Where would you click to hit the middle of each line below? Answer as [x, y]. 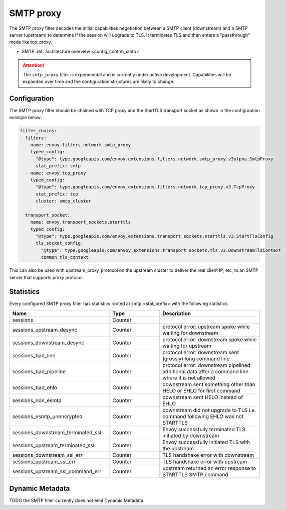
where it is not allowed [189, 378]
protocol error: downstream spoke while [210, 339]
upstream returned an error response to [209, 468]
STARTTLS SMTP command [195, 474]
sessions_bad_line [34, 355]
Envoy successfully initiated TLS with [206, 442]
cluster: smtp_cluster [64, 201]
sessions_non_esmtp [37, 400]
